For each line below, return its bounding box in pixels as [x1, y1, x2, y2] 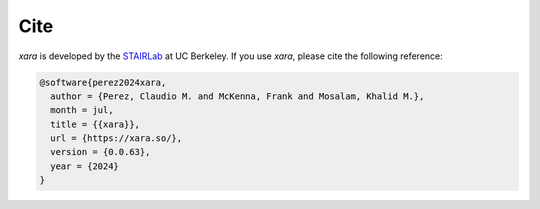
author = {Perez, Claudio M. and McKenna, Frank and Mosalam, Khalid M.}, [50, 90, 425, 102]
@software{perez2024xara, [39, 76, 167, 88]
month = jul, [50, 105, 114, 116]
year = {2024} [50, 160, 120, 172]
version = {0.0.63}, [50, 146, 151, 158]
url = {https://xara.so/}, [50, 133, 183, 144]
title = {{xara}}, [50, 118, 140, 130]
